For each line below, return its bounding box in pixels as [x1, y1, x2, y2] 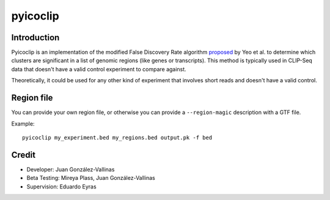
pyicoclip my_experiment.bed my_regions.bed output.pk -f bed [22, 134, 213, 141]
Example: [11, 120, 35, 127]
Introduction [11, 32, 60, 43]
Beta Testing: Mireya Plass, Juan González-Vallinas [26, 174, 155, 182]
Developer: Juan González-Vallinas [26, 165, 115, 173]
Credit [11, 149, 36, 160]
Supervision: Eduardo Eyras [26, 183, 97, 190]
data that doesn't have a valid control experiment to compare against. [11, 65, 186, 73]
